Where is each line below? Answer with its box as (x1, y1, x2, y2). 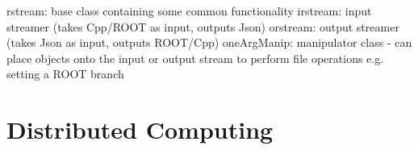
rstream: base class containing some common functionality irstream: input (6, 2, 372, 19)
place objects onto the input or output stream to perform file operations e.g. (6, 49, 384, 66)
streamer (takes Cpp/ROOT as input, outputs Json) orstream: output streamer (6, 18, 399, 35)
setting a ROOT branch (6, 65, 124, 82)
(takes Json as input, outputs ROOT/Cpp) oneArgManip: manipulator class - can (6, 34, 412, 51)
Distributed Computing (6, 113, 274, 146)
